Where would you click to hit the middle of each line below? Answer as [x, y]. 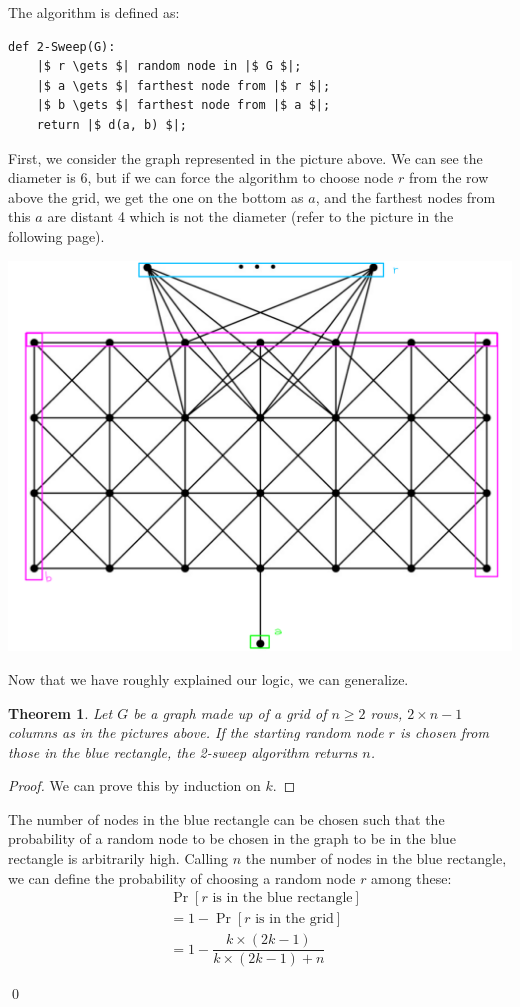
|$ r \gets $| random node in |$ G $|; [169, 66]
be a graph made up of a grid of [230, 712]
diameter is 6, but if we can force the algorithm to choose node [201, 177]
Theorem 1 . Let [60, 712]
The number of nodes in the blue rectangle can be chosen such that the [226, 818]
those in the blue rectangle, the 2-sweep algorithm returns [183, 751]
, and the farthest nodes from [405, 196]
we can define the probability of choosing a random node [182, 877]
